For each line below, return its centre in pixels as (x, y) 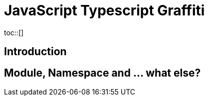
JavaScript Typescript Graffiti (104, 10)
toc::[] (14, 32)
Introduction (35, 52)
